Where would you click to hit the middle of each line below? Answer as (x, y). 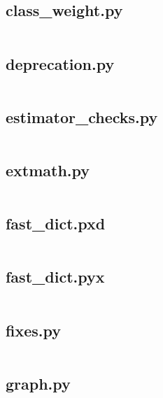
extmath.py (48, 170)
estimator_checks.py (82, 116)
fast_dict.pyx (55, 277)
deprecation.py (60, 63)
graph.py (38, 383)
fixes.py (33, 330)
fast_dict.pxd (56, 223)
